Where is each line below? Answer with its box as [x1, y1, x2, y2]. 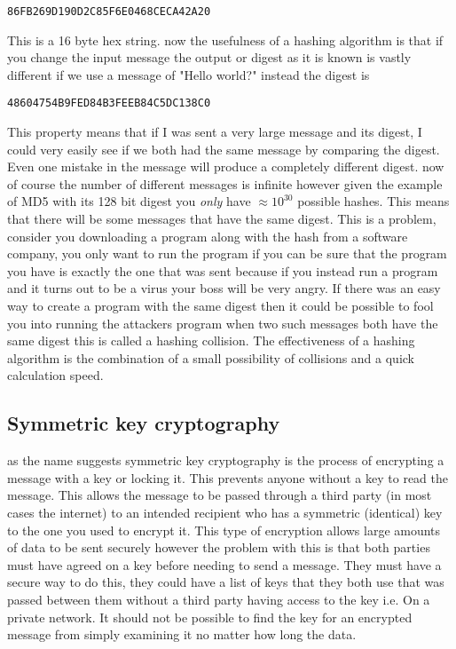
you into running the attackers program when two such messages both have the [7, 313, 438, 332]
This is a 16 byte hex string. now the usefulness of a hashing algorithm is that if [7, 30, 444, 49]
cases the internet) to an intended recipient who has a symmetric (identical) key [7, 503, 443, 521]
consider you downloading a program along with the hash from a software [7, 226, 408, 245]
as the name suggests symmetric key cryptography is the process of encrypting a [7, 451, 444, 470]
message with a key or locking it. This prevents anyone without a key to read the [7, 468, 448, 487]
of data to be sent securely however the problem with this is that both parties [7, 538, 430, 557]
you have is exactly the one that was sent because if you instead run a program [7, 261, 438, 280]
